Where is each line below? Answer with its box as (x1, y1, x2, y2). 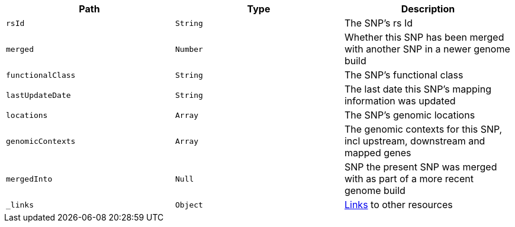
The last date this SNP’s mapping (344, 83, 491, 95)
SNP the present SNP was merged (344, 161, 497, 173)
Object (175, 200, 203, 209)
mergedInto (6, 174, 53, 183)
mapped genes (344, 147, 411, 159)
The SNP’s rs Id (344, 17, 413, 29)
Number (175, 44, 203, 54)
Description (401, 3, 455, 15)
